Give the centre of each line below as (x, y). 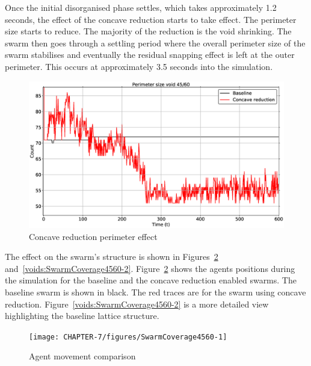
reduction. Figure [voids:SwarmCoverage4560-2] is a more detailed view (137, 304)
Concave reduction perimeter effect (93, 236)
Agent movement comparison (82, 356)
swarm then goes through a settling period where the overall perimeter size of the (155, 43)
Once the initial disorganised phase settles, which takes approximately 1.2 (141, 7)
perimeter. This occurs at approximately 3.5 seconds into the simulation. (139, 66)
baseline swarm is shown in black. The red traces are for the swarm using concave (155, 292)
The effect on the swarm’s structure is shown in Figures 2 (112, 257)
